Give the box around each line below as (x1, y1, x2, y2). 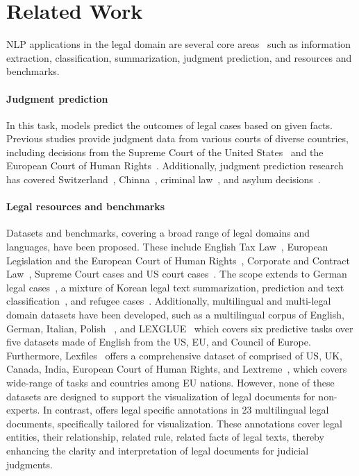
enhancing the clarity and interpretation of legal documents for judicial (6, 443, 309, 457)
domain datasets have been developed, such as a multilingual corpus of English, (6, 307, 344, 322)
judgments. (6, 457, 53, 471)
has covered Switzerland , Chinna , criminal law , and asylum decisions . (6, 172, 321, 187)
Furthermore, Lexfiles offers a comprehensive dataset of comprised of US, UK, (6, 348, 342, 362)
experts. (6, 402, 40, 417)
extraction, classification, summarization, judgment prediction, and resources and (6, 50, 352, 65)
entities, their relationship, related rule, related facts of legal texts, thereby (6, 430, 324, 444)
